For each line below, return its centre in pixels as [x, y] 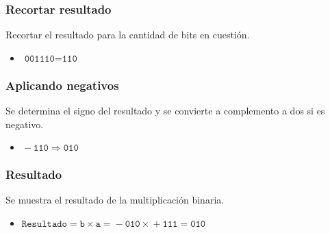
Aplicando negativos [62, 85]
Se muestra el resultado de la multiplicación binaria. [115, 200]
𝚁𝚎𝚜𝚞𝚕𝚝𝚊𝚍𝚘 [44, 224]
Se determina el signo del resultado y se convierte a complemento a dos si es [165, 111]
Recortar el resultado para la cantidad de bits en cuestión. [128, 35]
